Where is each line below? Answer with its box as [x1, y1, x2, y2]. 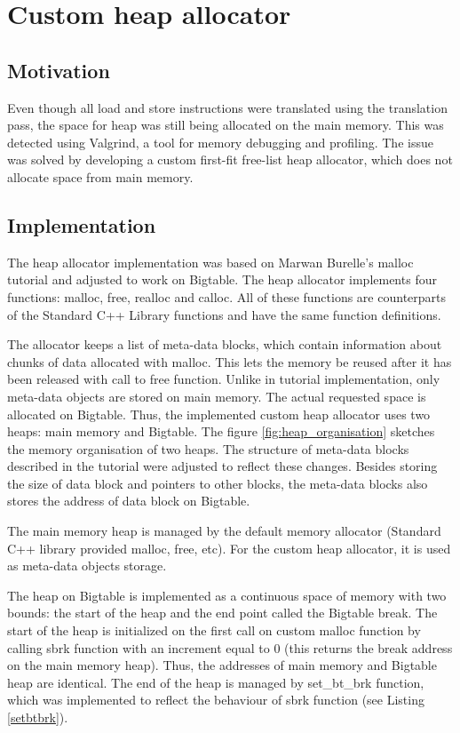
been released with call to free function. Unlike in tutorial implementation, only [7, 370, 440, 388]
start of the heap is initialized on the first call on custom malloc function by [7, 621, 421, 640]
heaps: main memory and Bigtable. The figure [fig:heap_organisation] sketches [7, 422, 435, 441]
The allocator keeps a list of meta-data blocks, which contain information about [7, 335, 442, 354]
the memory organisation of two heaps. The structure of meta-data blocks [7, 439, 409, 458]
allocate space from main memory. [7, 167, 194, 186]
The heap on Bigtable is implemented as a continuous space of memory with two [7, 586, 447, 604]
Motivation [7, 56, 110, 84]
